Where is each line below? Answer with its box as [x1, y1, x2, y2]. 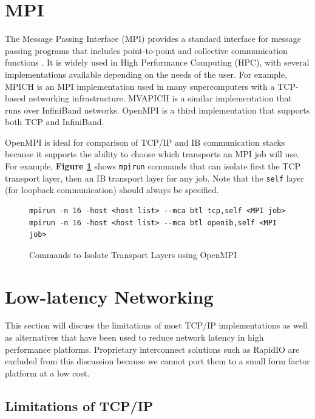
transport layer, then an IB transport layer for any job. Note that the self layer [5, 171, 304, 184]
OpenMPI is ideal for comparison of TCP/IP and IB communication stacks [5, 135, 285, 148]
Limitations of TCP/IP [5, 396, 154, 415]
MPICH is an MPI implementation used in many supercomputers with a [5, 80, 275, 92]
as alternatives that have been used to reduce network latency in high [5, 331, 264, 344]
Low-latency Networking [5, 284, 214, 308]
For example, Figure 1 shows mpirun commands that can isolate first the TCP [5, 160, 301, 172]
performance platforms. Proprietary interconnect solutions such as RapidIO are [5, 342, 300, 355]
